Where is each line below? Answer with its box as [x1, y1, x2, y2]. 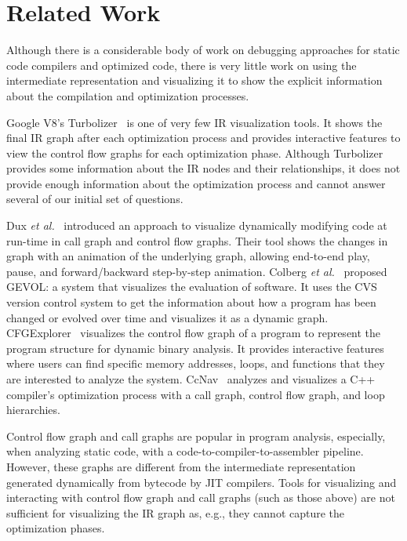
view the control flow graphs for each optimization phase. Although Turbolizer [6, 144, 383, 161]
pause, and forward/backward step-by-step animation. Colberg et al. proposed [6, 263, 387, 279]
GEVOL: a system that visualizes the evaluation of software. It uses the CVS [6, 278, 377, 295]
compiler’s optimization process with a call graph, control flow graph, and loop [6, 386, 385, 402]
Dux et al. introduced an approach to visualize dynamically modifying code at [6, 217, 387, 234]
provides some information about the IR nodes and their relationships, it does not [6, 160, 401, 176]
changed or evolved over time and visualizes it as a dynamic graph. [6, 309, 329, 325]
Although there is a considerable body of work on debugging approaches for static [6, 42, 400, 58]
